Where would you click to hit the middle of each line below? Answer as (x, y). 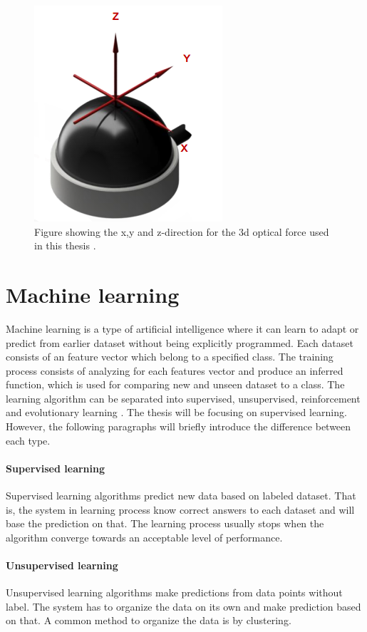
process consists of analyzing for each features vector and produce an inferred (175, 370)
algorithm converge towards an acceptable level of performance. (144, 537)
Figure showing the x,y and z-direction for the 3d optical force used (182, 231)
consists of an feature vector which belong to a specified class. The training (170, 357)
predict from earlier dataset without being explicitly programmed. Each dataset (180, 342)
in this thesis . (65, 245)
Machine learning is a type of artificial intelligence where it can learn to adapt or (182, 328)
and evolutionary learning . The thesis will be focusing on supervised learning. (176, 412)
